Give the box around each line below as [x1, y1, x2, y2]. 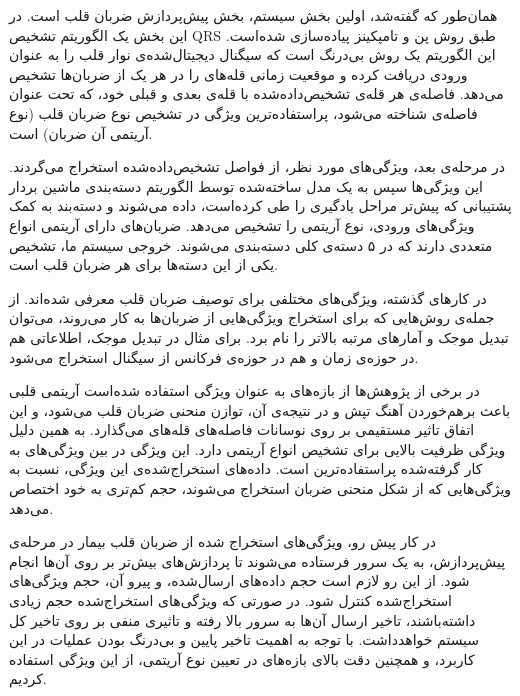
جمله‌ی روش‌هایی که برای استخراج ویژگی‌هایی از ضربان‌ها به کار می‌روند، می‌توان [9, 307, 495, 328]
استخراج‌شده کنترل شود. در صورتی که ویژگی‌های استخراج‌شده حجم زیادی [9, 590, 453, 611]
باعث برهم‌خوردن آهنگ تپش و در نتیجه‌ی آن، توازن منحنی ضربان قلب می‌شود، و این [9, 399, 511, 420]
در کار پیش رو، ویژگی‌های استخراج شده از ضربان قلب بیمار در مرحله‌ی [9, 531, 436, 552]
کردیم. [9, 668, 47, 689]
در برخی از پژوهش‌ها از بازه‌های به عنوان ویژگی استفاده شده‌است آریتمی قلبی [9, 380, 480, 401]
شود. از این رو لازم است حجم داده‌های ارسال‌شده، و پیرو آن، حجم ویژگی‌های [9, 570, 470, 591]
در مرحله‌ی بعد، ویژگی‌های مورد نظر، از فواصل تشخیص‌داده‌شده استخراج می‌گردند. [9, 156, 506, 177]
